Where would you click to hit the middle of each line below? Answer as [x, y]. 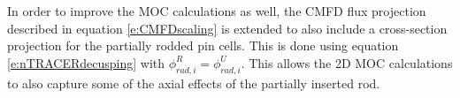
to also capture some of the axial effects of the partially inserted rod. [194, 83]
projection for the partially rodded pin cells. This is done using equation [203, 45]
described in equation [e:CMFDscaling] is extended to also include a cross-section [227, 28]
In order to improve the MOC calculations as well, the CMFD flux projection [217, 11]
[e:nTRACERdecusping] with [86, 62]
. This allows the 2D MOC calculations [347, 62]
